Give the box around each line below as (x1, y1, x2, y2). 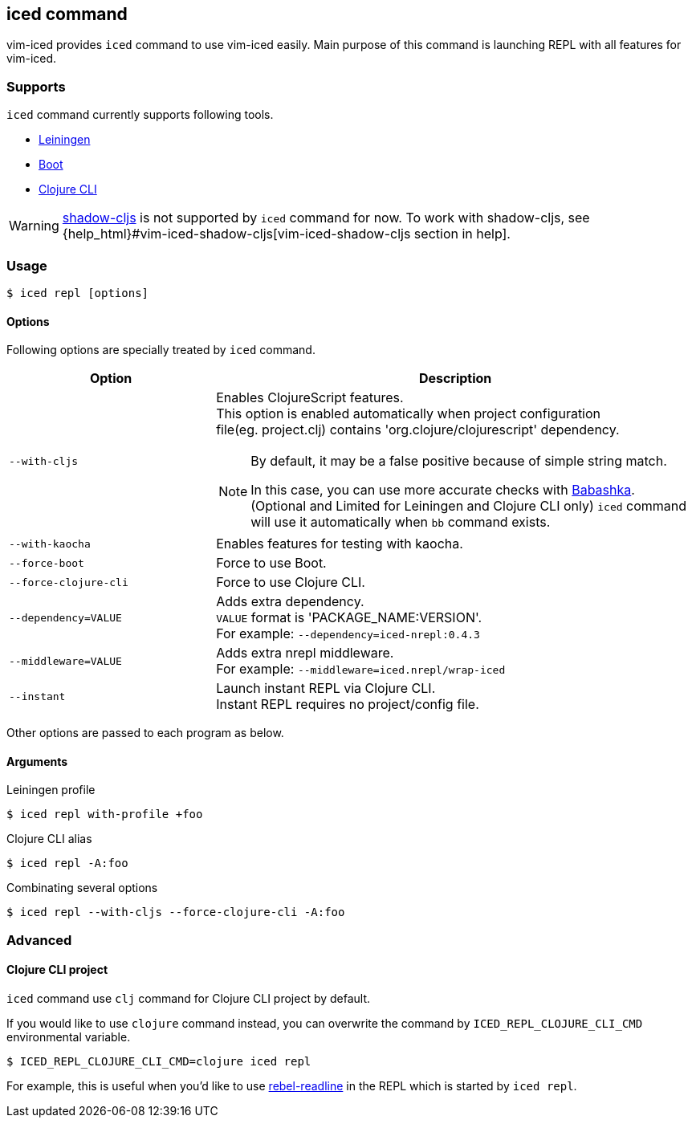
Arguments (6, 754, 68, 768)
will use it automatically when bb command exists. (250, 514, 551, 531)
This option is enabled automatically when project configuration (216, 405, 601, 422)
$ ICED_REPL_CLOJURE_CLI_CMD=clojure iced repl (6, 1054, 311, 1068)
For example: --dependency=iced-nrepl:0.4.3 (216, 625, 480, 642)
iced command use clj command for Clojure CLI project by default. (6, 991, 371, 1005)
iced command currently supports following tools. (6, 108, 274, 122)
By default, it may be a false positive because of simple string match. (250, 453, 667, 470)
